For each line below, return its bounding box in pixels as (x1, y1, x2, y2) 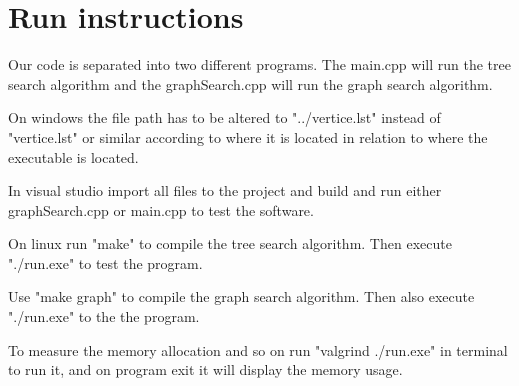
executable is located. (8, 146, 139, 167)
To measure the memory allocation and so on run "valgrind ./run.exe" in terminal (8, 339, 508, 360)
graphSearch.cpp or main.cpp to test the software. (8, 199, 314, 220)
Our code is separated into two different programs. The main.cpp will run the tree (8, 54, 511, 75)
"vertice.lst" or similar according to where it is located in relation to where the (8, 126, 488, 147)
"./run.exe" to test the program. (8, 252, 203, 273)
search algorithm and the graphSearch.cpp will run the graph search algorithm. (8, 73, 493, 94)
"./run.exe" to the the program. (8, 306, 200, 327)
